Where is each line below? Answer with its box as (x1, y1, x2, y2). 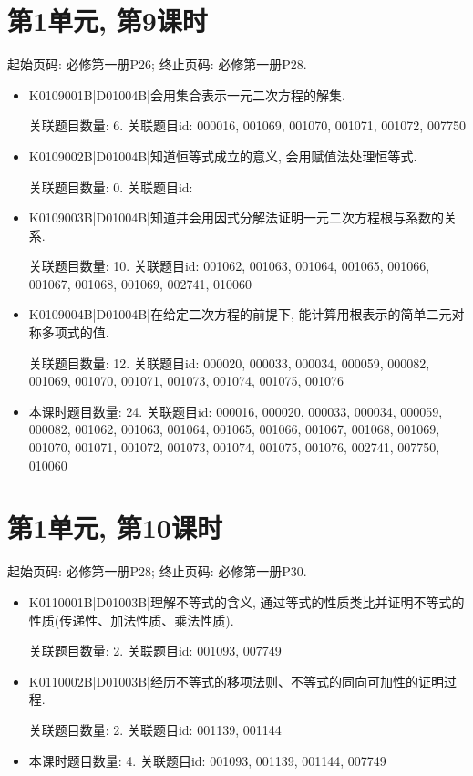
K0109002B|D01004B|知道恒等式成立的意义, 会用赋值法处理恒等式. (28, 146, 417, 165)
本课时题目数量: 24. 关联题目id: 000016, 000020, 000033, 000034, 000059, (28, 401, 443, 420)
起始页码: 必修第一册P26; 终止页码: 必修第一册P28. (7, 55, 307, 74)
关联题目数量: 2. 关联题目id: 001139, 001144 (28, 719, 282, 739)
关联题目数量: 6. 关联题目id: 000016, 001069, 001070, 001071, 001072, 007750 (28, 116, 466, 135)
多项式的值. (41, 323, 109, 342)
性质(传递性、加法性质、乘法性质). (28, 610, 234, 629)
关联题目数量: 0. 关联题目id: (28, 177, 193, 196)
